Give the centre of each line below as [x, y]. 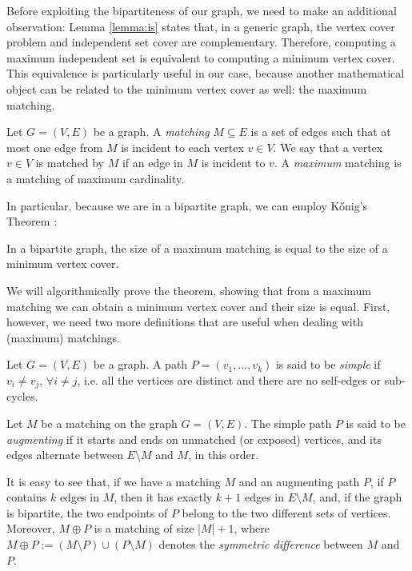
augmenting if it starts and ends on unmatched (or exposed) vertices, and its [194, 439]
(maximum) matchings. [64, 337]
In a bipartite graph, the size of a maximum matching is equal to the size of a [197, 248]
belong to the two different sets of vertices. [286, 512]
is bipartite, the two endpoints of [87, 512]
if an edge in [152, 163]
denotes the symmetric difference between [261, 544]
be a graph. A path [140, 364]
